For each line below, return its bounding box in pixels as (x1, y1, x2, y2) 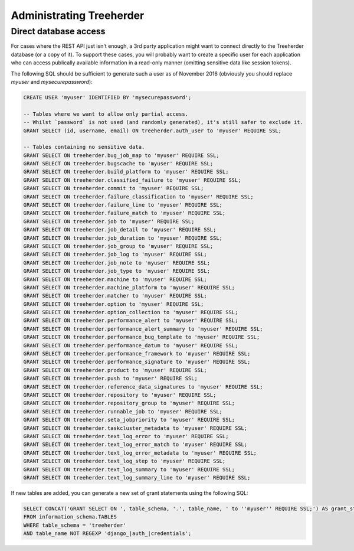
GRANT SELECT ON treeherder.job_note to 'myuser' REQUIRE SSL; (23, 259, 211, 266)
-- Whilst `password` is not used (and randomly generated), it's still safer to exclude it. (23, 119, 304, 126)
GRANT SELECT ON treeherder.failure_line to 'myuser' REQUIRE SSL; (23, 201, 223, 208)
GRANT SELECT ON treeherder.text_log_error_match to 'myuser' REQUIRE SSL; (23, 441, 248, 448)
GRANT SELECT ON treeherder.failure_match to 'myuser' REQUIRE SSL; (23, 210, 226, 217)
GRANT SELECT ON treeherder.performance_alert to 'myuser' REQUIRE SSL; (23, 317, 238, 324)
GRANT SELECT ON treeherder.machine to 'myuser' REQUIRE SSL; (23, 276, 207, 283)
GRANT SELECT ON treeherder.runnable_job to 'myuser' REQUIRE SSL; (23, 408, 223, 415)
